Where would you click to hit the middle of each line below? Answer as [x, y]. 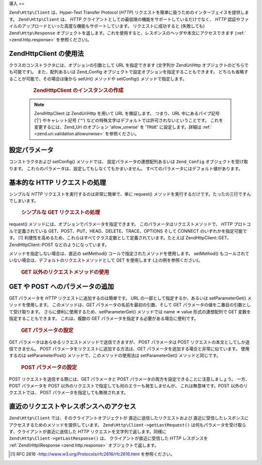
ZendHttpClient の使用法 [47, 53]
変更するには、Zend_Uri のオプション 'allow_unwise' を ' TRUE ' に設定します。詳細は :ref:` [123, 127]
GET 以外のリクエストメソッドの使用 [65, 272]
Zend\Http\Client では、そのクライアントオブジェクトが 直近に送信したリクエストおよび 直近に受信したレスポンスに [129, 418]
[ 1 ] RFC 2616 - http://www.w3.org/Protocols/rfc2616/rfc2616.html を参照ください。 [93, 454]
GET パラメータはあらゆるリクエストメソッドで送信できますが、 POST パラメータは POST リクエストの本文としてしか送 [129, 342]
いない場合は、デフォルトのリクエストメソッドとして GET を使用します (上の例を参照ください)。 [106, 260]
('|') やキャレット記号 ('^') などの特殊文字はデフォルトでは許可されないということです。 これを [129, 120]
